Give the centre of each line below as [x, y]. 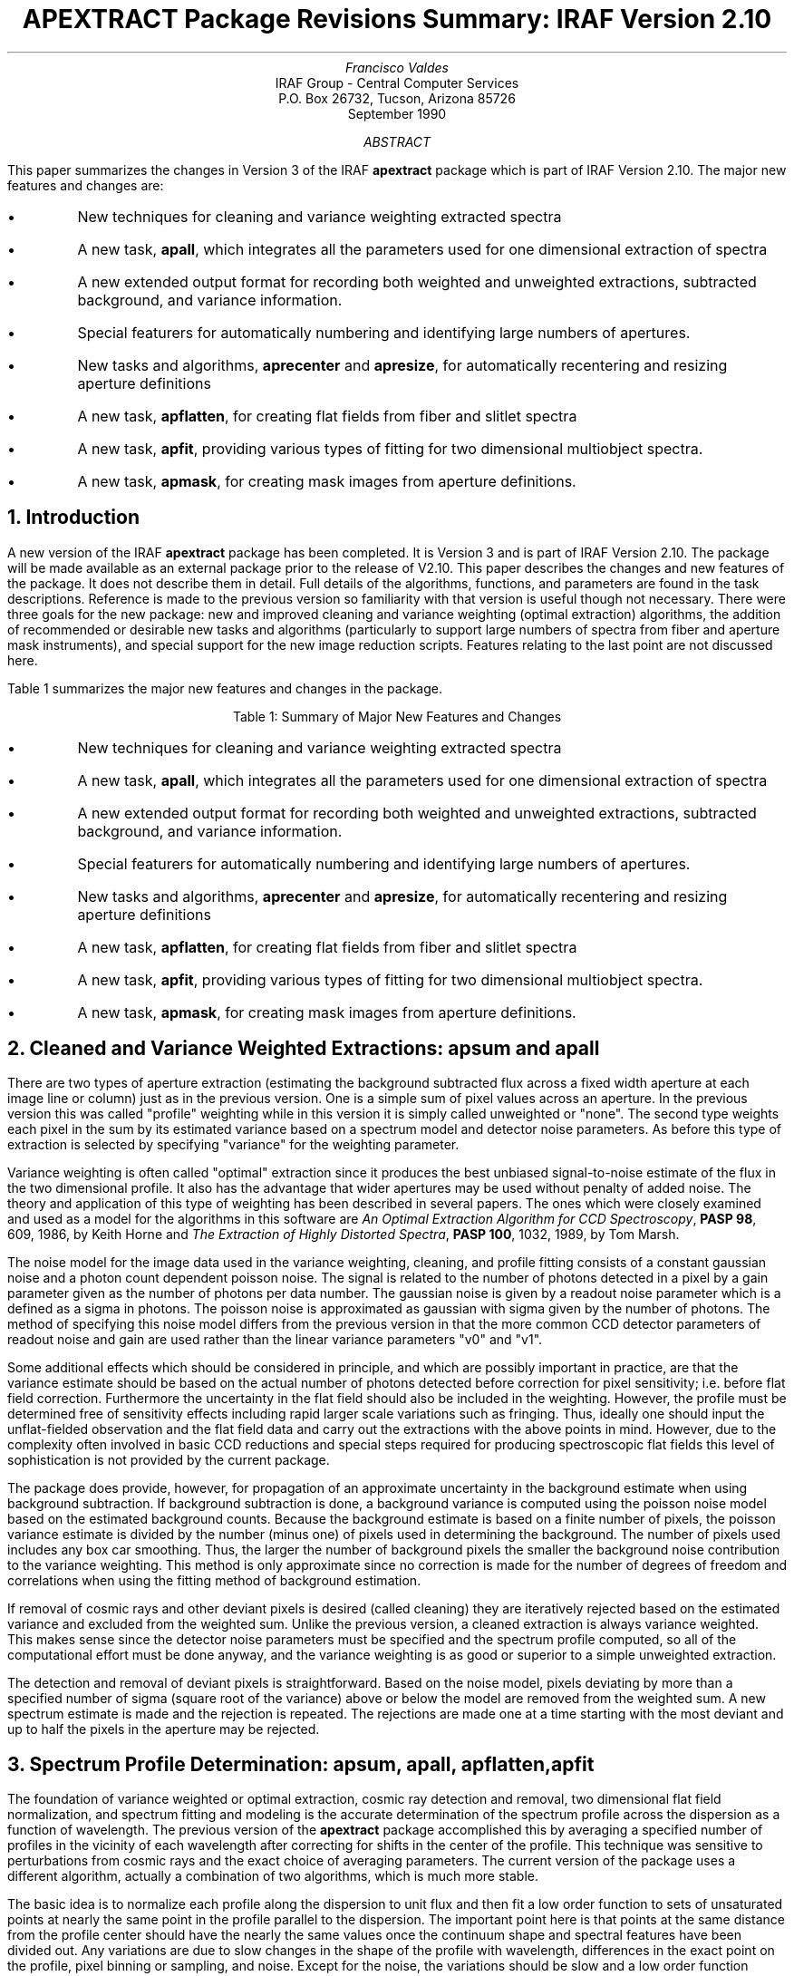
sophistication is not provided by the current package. [169, 1460]
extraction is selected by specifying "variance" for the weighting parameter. [233, 1145]
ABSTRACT [397, 141]
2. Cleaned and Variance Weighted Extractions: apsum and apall [304, 1049]
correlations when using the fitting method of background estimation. [214, 1581]
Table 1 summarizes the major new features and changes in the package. [225, 688]
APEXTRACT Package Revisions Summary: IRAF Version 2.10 [397, 19]
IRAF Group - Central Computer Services [397, 82]
